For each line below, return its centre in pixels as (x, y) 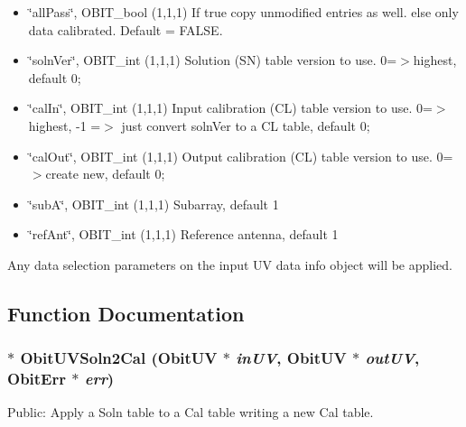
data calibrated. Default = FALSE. (126, 29)
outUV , (392, 358)
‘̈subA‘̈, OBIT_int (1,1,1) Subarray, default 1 (154, 204)
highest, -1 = (65, 125)
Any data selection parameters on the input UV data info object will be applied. (230, 264)
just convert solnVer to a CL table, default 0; (246, 125)
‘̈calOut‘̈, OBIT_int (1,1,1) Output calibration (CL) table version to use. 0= (241, 156)
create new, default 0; (105, 174)
